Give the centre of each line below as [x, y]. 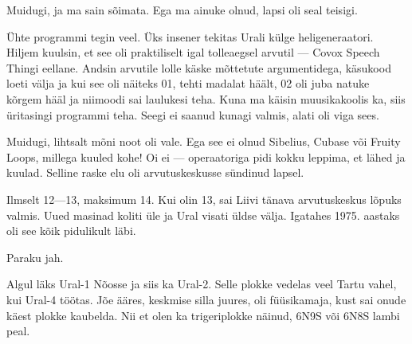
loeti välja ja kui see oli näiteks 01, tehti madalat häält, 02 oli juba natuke [188, 83]
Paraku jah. [35, 257]
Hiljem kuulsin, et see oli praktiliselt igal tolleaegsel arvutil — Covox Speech [193, 52]
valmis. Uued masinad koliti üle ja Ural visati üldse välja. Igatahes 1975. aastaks [203, 215]
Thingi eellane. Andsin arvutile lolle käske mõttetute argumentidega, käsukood [199, 67]
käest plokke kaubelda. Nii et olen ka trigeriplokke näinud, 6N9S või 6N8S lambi [203, 315]
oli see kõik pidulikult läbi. [71, 231]
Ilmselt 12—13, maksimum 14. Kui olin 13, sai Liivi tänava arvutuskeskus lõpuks [204, 199]
